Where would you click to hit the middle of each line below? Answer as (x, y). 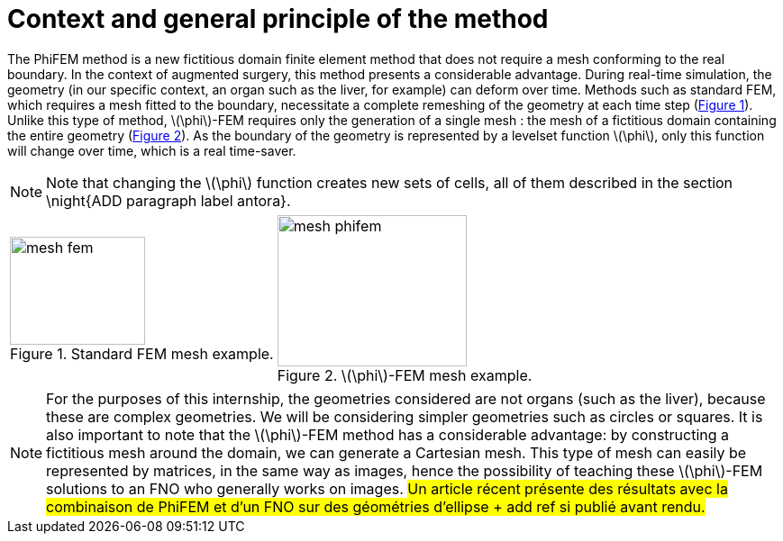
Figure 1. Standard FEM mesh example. (142, 353)
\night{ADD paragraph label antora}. (168, 200)
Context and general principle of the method (278, 19)
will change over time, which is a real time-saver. (152, 150)
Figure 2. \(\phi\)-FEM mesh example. (405, 375)
